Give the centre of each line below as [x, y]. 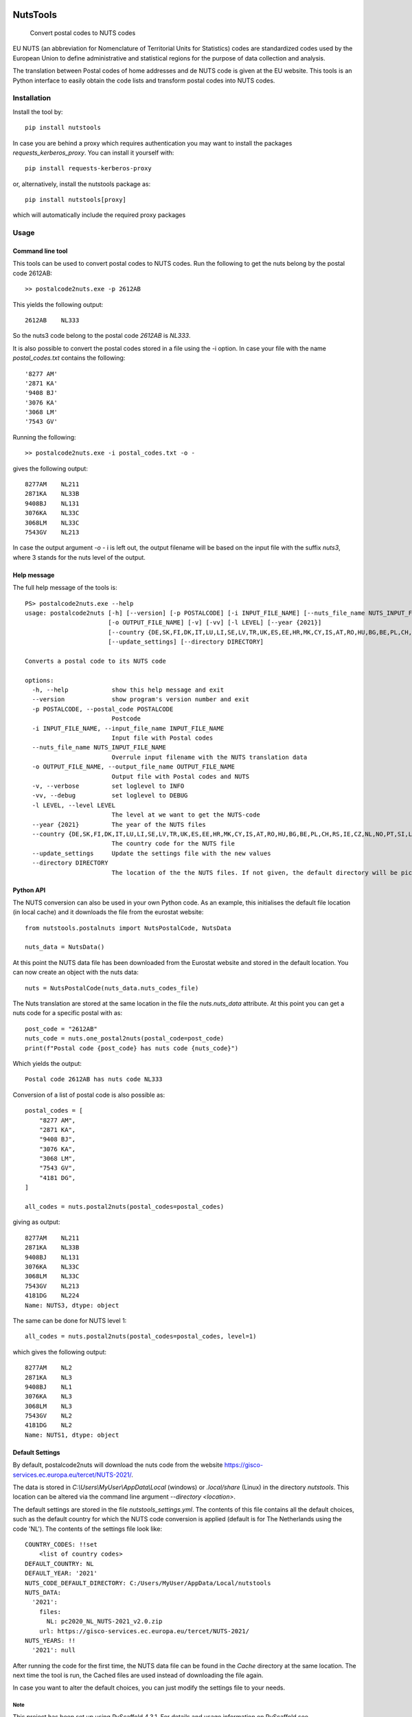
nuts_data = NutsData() [65, 947]
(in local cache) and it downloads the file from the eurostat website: [108, 912]
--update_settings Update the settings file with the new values [151, 853]
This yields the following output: [58, 304]
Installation [32, 98]
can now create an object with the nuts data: [76, 973]
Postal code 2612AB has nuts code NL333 [94, 1079]
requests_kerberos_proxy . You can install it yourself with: [93, 152]
